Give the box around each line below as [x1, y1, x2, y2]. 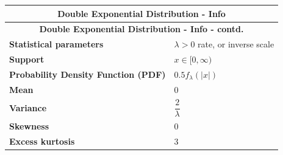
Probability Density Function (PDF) [9, 67, 166, 80]
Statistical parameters [9, 38, 104, 50]
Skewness [9, 119, 49, 132]
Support [9, 53, 45, 66]
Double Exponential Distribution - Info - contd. [39, 22, 244, 35]
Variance [9, 101, 47, 114]
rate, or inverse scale [198, 38, 274, 50]
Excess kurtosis [9, 134, 75, 147]
